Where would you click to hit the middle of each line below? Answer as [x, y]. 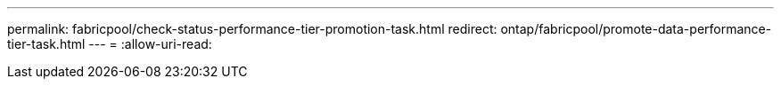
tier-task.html [46, 44]
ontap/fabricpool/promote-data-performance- [636, 29]
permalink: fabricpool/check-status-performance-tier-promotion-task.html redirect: [252, 29]
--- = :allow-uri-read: [150, 44]
